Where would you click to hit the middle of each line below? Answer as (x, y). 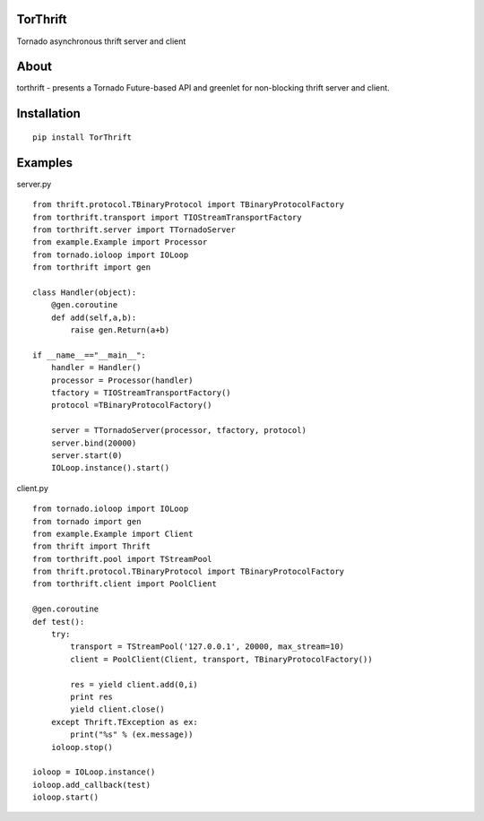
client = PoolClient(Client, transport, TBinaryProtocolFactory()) (221, 659)
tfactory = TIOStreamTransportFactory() (141, 393)
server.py (34, 184)
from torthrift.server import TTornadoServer (134, 229)
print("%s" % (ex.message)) (132, 735)
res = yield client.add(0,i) (134, 684)
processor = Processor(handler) (122, 380)
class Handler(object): (85, 292)
